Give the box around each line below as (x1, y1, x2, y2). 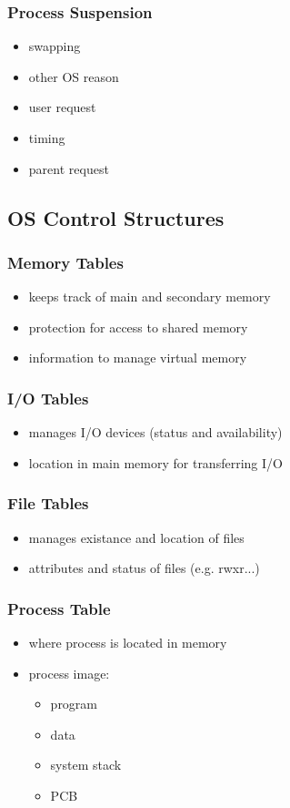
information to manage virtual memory (28, 348, 247, 367)
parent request (28, 159, 109, 178)
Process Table (7, 597, 111, 619)
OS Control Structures (7, 203, 225, 231)
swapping (28, 36, 81, 56)
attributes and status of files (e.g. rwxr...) (28, 558, 260, 578)
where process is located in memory (28, 633, 227, 651)
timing (28, 128, 65, 147)
